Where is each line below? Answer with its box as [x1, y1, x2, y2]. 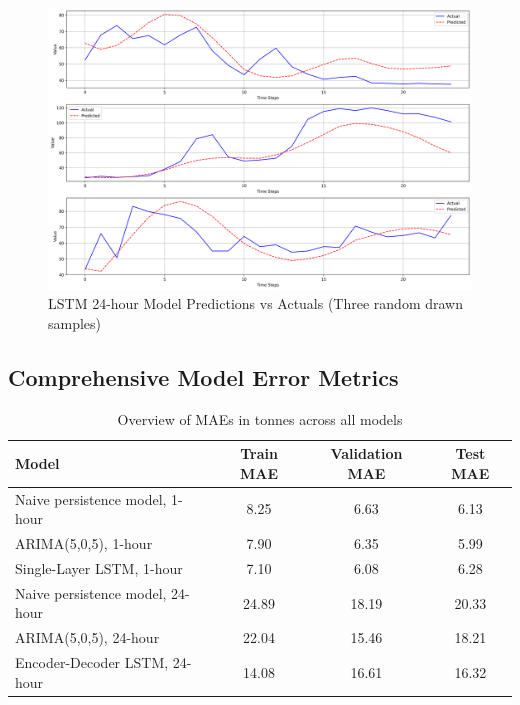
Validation [330, 443, 403, 464]
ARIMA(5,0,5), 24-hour [15, 627, 160, 648]
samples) [48, 312, 102, 333]
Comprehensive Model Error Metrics [8, 361, 399, 392]
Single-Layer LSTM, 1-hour [15, 557, 183, 578]
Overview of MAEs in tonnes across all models [117, 408, 403, 429]
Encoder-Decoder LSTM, [15, 651, 169, 672]
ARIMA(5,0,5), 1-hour [15, 533, 153, 554]
